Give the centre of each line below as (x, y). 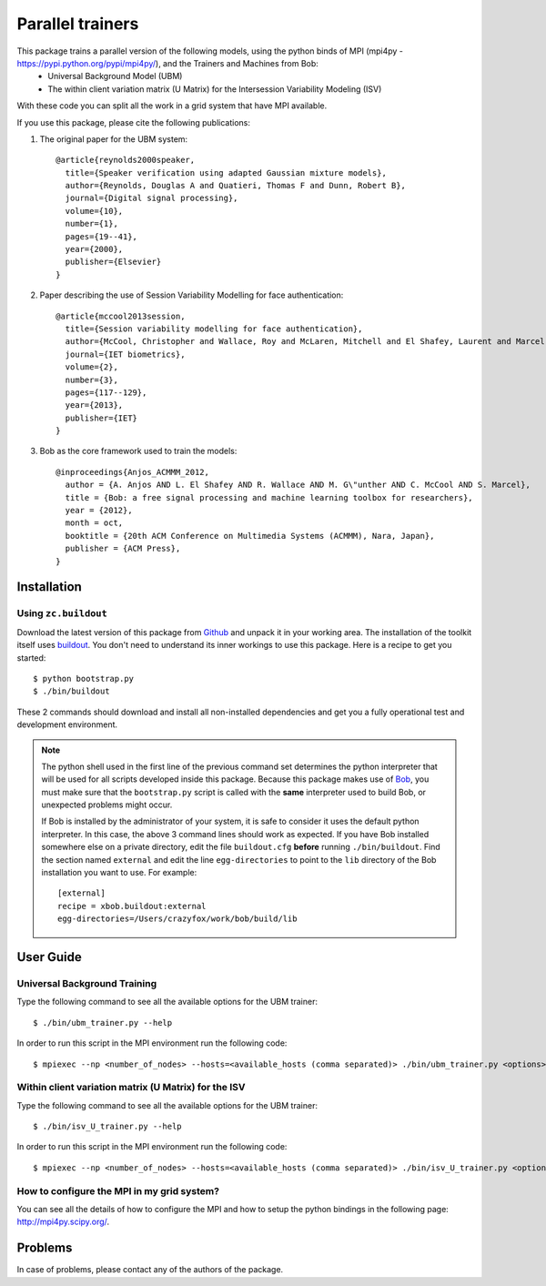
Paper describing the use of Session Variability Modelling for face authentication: (192, 295)
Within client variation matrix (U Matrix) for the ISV (131, 1088)
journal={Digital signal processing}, (152, 198)
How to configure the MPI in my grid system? (118, 1190)
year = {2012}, (99, 511)
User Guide (49, 957)
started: (31, 658)
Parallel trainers (78, 24)
